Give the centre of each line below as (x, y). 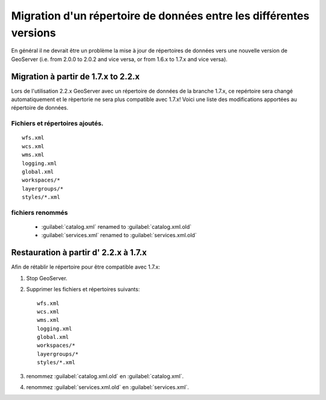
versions (34, 33)
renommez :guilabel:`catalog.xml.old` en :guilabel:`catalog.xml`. (105, 376)
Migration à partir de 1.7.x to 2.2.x (75, 77)
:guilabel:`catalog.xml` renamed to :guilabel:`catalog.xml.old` (117, 227)
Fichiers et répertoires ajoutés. (57, 123)
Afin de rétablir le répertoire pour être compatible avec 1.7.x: (86, 267)
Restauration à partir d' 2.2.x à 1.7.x (79, 253)
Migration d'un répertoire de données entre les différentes (160, 16)
